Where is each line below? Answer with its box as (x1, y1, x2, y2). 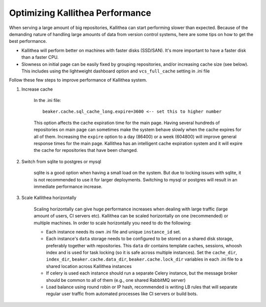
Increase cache (21, 86, 53, 92)
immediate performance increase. (33, 183, 103, 189)
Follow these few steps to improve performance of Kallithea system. (9, 77, 147, 83)
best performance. (9, 38, 47, 44)
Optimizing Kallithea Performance (9, 7, 151, 18)
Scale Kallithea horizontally (21, 195, 76, 201)
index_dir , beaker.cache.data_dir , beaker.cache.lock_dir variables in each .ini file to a (46, 256, 243, 262)
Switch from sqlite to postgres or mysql (21, 158, 101, 165)
